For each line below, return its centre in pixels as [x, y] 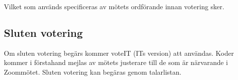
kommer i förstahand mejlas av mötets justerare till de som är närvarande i [116, 62]
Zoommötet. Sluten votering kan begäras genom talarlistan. [93, 72]
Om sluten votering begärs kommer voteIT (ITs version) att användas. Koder [119, 53]
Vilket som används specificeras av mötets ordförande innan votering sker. [114, 6]
